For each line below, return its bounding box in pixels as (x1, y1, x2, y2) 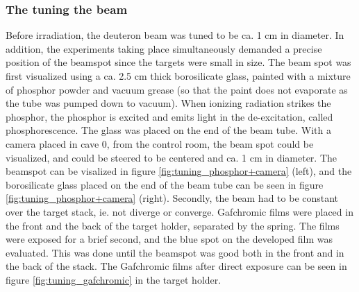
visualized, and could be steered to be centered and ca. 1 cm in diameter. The (6, 150, 337, 164)
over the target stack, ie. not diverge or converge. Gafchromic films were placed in (6, 204, 353, 218)
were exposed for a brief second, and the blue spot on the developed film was (6, 232, 333, 246)
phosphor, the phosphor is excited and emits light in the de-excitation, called (6, 109, 333, 123)
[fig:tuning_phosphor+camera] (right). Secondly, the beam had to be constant (6, 191, 339, 205)
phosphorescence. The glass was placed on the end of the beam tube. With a (6, 123, 331, 137)
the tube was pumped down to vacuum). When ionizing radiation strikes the (6, 96, 331, 110)
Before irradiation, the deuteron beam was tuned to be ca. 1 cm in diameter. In (6, 28, 344, 42)
